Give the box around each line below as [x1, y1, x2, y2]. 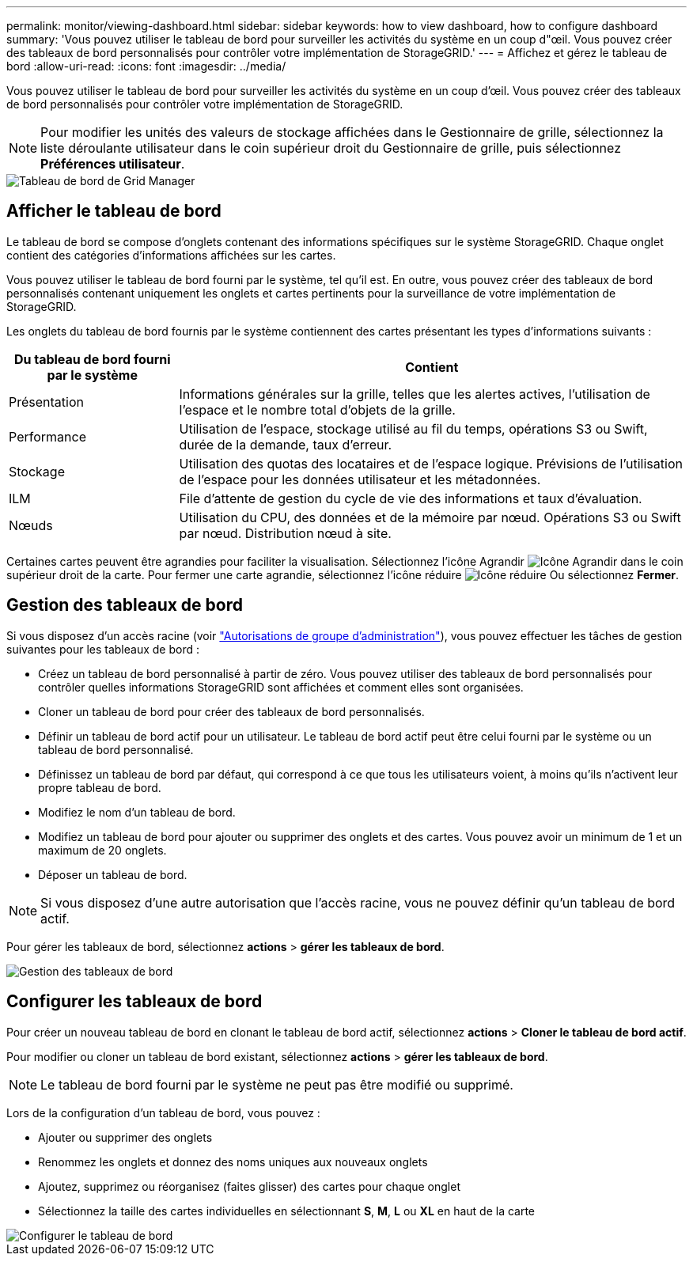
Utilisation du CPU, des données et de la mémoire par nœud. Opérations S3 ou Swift [179, 509, 681, 525]
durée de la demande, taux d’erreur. [179, 436, 392, 453]
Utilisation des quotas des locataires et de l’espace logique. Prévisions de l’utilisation [179, 455, 683, 472]
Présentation [9, 393, 84, 410]
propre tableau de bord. [38, 780, 161, 794]
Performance [9, 428, 86, 445]
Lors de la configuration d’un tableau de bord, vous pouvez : [6, 1105, 320, 1120]
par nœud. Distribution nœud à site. [179, 525, 392, 541]
